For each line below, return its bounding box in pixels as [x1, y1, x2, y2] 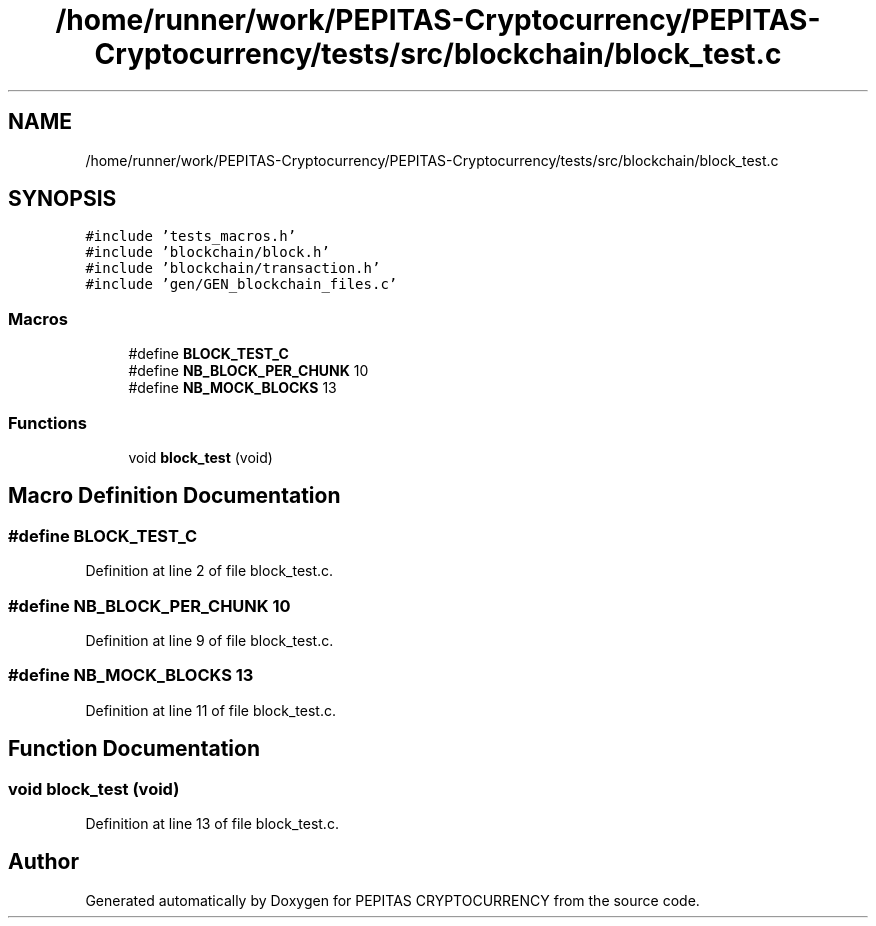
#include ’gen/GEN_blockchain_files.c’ [85, 276, 398, 293]
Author [8, 849, 79, 875]
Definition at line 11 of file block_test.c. [85, 701, 336, 719]
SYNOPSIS [8, 186, 117, 212]
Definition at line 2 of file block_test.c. [85, 562, 334, 580]
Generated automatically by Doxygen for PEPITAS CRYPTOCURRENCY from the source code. [85, 891, 700, 909]
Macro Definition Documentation [8, 483, 341, 509]
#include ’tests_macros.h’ [85, 228, 297, 245]
